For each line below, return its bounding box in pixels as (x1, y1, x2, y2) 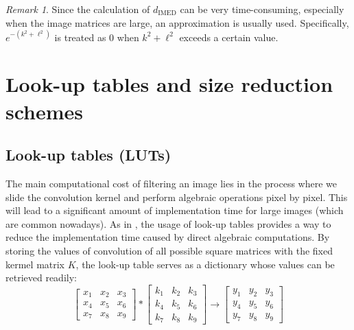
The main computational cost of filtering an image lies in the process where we (5, 176, 337, 191)
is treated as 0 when (54, 30, 139, 44)
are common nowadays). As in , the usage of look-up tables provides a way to (5, 216, 331, 231)
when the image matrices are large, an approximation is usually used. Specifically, (5, 15, 349, 30)
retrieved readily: (5, 270, 77, 285)
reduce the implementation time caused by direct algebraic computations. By (5, 230, 330, 244)
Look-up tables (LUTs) (5, 144, 172, 165)
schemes (5, 97, 84, 125)
